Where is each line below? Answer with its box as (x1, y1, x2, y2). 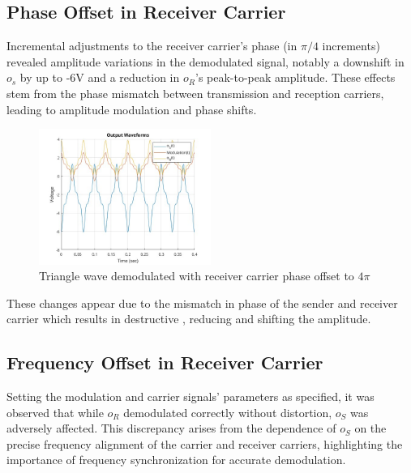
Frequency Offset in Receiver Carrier (6, 350, 323, 375)
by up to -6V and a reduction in (19, 69, 180, 86)
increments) (322, 37, 380, 54)
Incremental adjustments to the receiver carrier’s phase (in (6, 37, 298, 54)
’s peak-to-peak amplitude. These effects (195, 69, 396, 86)
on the (354, 420, 387, 437)
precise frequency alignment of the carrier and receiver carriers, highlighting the (6, 435, 403, 452)
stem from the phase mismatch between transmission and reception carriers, (6, 84, 384, 101)
